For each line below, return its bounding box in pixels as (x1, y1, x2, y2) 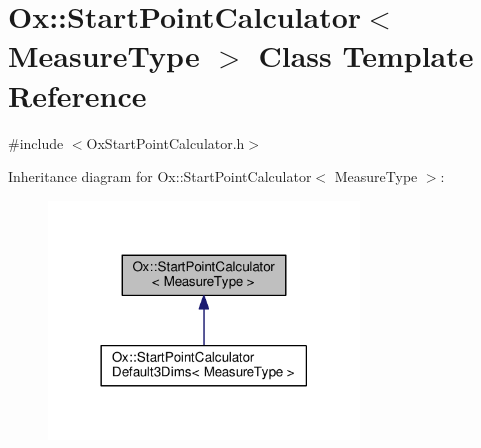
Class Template (258, 35, 474, 76)
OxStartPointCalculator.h (86, 132, 245, 153)
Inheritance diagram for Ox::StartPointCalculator (8, 166, 312, 187)
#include (8, 132, 64, 153)
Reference (8, 74, 147, 115)
